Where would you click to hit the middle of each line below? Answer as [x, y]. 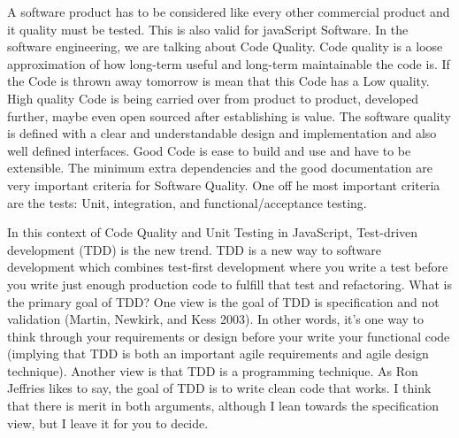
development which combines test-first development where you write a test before [228, 267]
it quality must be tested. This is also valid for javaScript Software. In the [208, 29]
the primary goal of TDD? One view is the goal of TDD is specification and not [223, 301]
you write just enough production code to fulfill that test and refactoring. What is [229, 284]
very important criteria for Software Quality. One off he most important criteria [224, 184]
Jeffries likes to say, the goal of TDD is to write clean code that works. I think [219, 388]
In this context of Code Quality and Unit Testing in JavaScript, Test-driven [213, 232]
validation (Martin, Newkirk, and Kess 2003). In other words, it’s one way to [216, 319]
